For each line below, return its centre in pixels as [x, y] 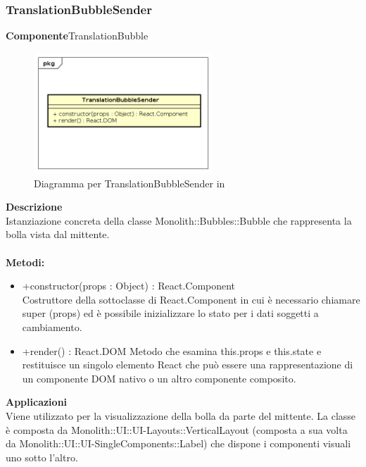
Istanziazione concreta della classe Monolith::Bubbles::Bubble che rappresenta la [179, 220]
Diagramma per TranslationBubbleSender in [130, 183]
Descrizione [34, 207]
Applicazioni [37, 402]
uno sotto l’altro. [42, 457]
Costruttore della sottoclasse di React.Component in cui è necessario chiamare [191, 299]
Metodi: [25, 262]
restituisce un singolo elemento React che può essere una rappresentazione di [188, 365]
